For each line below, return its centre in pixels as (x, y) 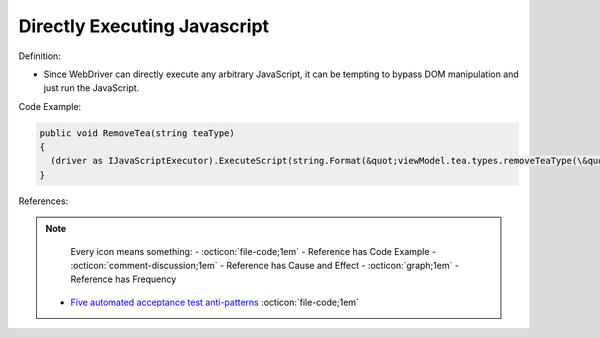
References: (43, 201)
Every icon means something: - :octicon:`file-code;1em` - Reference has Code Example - (253, 251)
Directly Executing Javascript (144, 26)
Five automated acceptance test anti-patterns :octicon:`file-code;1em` (215, 302)
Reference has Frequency (123, 279)
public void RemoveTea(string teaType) (137, 133)
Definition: (40, 56)
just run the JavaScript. (91, 88)
